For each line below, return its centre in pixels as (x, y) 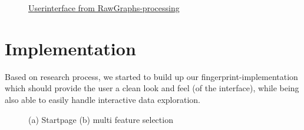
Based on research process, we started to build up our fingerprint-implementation (151, 76)
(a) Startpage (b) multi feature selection (101, 119)
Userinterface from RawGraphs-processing (104, 8)
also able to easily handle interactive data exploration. (103, 99)
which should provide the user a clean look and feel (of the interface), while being (152, 88)
